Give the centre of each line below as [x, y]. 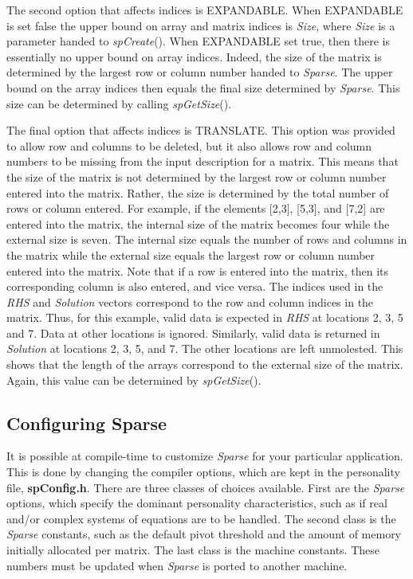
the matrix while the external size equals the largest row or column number [191, 254]
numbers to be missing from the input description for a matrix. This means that [203, 161]
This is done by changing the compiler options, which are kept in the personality [203, 472]
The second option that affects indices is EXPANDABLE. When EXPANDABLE [205, 10]
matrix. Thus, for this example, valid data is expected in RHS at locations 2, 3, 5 [205, 317]
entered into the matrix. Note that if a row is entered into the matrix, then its [198, 270]
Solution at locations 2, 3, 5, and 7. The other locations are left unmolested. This [205, 348]
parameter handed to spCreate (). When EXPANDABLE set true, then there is [198, 41]
